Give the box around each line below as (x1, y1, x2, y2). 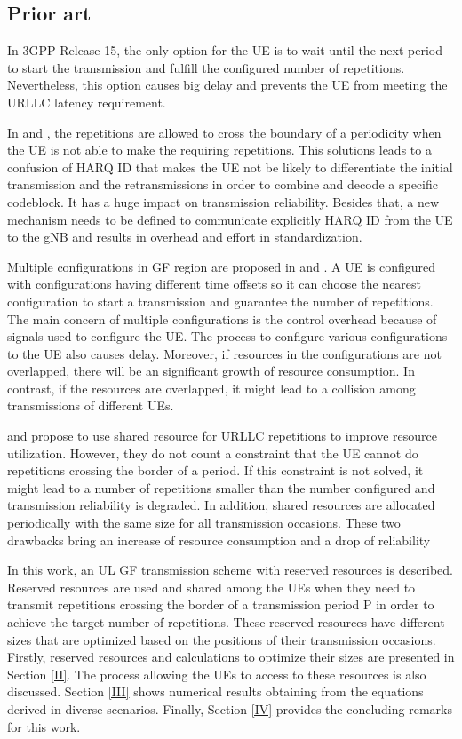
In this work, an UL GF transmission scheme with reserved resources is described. (7, 560, 453, 579)
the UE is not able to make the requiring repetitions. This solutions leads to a (7, 140, 432, 159)
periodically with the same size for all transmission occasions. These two (7, 513, 401, 532)
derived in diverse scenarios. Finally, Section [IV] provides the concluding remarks (7, 699, 452, 718)
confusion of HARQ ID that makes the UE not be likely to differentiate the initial (7, 157, 453, 176)
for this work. (7, 717, 81, 735)
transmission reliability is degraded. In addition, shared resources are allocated (7, 496, 435, 514)
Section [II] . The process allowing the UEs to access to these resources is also (7, 664, 426, 683)
